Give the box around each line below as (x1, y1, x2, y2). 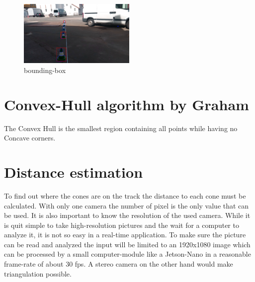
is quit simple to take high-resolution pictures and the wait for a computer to (4, 219, 239, 230)
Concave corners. (4, 133, 56, 143)
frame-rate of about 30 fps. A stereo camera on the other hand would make (4, 259, 233, 269)
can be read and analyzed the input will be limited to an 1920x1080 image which (4, 239, 251, 249)
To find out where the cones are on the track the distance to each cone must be (4, 190, 246, 201)
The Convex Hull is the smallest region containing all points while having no (4, 123, 238, 133)
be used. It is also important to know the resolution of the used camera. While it (4, 210, 251, 220)
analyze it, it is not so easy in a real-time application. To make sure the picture (4, 229, 246, 240)
